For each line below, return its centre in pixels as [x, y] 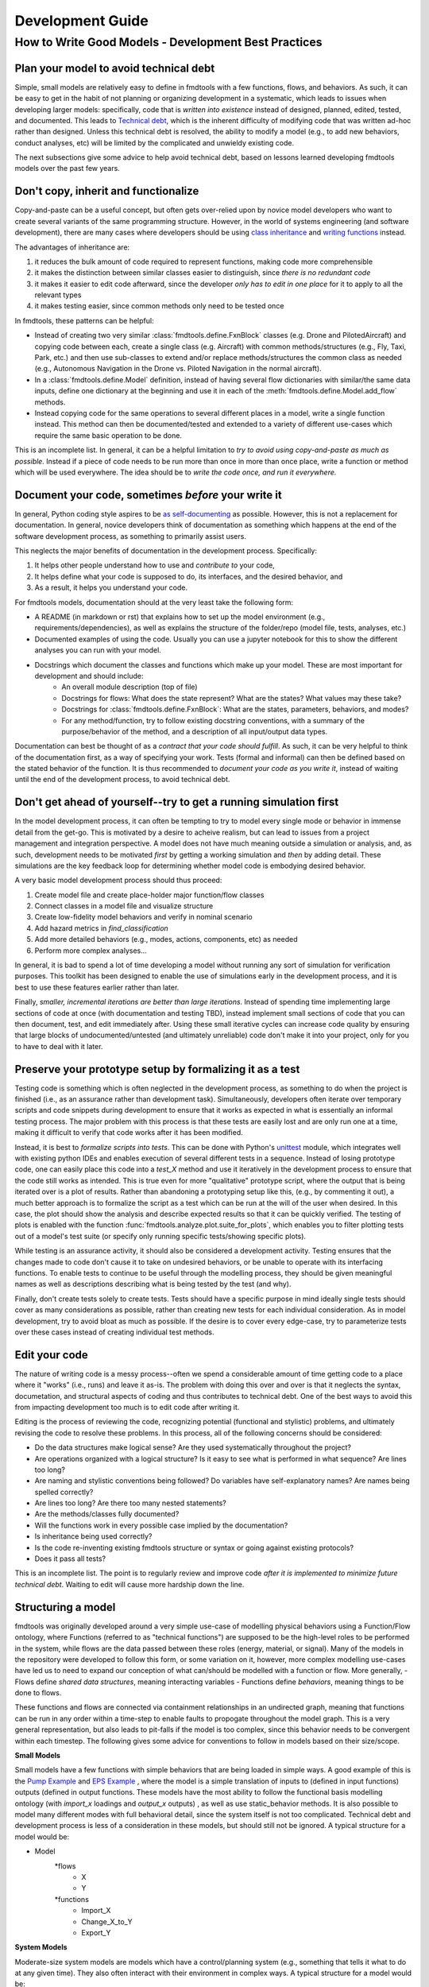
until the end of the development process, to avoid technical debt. [122, 780]
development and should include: [89, 676]
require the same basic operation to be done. [108, 435]
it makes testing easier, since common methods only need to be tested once [159, 306]
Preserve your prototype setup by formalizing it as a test [157, 1069]
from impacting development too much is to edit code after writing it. [127, 1407]
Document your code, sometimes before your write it [148, 495]
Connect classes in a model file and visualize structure [124, 906]
